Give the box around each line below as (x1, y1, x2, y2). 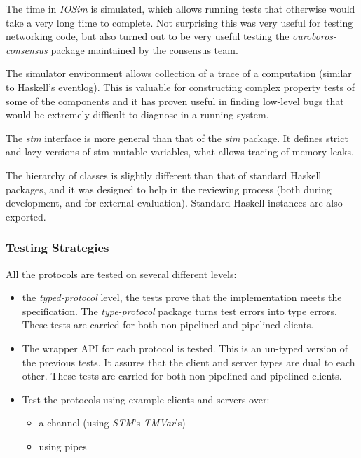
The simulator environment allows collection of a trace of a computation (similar (6, 66, 352, 81)
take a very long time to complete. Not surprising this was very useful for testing (6, 15, 353, 29)
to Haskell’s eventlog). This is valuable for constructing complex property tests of (6, 79, 355, 94)
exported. (6, 209, 46, 223)
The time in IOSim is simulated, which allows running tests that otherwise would (6, 1, 355, 15)
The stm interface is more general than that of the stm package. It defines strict (6, 130, 348, 145)
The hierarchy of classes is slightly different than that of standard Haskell (6, 167, 322, 182)
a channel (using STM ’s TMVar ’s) (39, 415, 186, 430)
